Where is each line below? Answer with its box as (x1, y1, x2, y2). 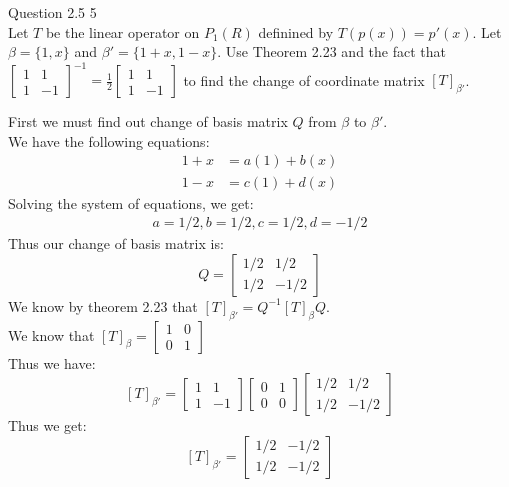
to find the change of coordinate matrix (183, 69, 425, 90)
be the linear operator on (45, 21, 200, 42)
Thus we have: (8, 352, 96, 373)
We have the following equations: (8, 130, 210, 151)
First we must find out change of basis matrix (8, 111, 288, 132)
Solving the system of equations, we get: (8, 192, 254, 213)
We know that (8, 324, 95, 345)
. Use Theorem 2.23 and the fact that (217, 41, 446, 62)
